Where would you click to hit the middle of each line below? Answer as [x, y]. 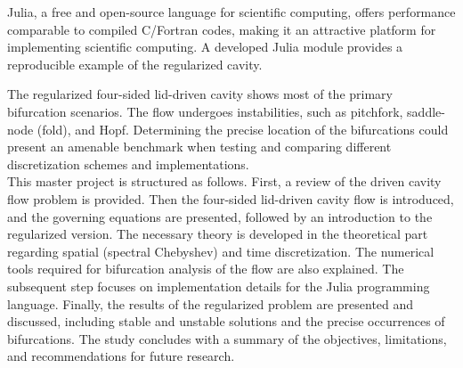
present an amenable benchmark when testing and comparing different [199, 147]
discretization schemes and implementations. [128, 164]
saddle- [426, 111]
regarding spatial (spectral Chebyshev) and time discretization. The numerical [221, 251]
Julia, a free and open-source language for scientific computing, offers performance [231, 12]
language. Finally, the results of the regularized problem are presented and [211, 303]
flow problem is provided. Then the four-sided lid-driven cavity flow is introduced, [231, 198]
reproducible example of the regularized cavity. [135, 64]
